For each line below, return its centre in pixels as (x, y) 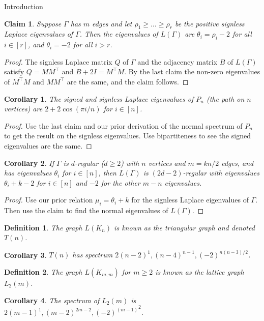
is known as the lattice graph (200, 271)
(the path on (225, 98)
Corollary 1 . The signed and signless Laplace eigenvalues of (99, 98)
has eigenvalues (28, 173)
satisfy (14, 71)
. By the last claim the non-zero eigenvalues (192, 71)
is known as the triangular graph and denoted (184, 227)
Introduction (24, 6)
